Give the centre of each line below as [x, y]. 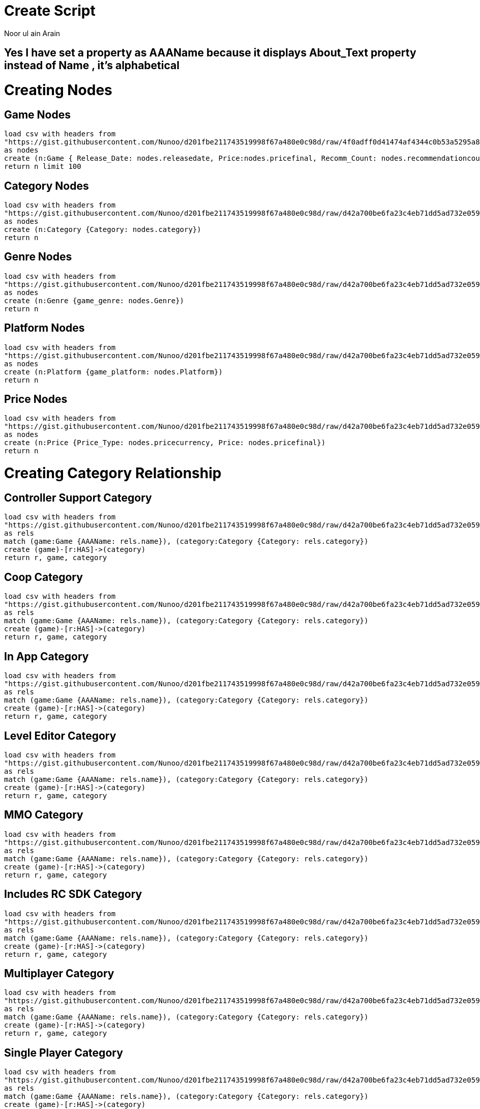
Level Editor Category [60, 736]
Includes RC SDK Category [73, 894]
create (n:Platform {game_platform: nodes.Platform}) [113, 372]
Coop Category [43, 577]
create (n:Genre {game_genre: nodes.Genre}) [94, 300]
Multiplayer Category [59, 974]
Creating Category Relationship [113, 473]
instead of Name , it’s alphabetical [92, 66]
